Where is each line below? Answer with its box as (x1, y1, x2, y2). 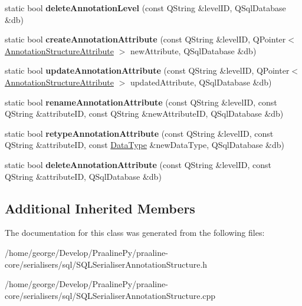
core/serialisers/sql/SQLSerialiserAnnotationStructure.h (5, 258, 208, 270)
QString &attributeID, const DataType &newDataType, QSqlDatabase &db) (5, 139, 284, 151)
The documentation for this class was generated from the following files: (5, 226, 265, 239)
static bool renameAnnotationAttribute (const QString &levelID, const (5, 96, 277, 108)
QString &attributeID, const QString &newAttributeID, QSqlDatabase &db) (5, 107, 284, 120)
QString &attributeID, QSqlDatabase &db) (5, 170, 162, 182)
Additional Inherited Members (5, 199, 195, 217)
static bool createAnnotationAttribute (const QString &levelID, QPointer (5, 33, 286, 45)
